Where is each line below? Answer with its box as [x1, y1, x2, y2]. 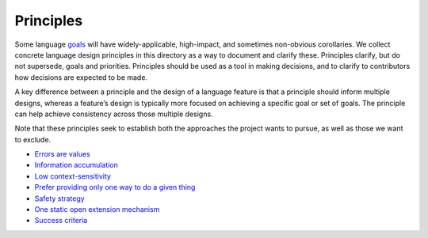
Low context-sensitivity [34, 171, 111, 181]
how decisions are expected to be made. [14, 72, 148, 82]
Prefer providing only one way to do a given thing [34, 183, 196, 192]
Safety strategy [34, 194, 85, 203]
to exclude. [14, 134, 52, 144]
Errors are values [34, 149, 90, 159]
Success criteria [34, 216, 88, 225]
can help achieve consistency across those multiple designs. [14, 109, 213, 119]
